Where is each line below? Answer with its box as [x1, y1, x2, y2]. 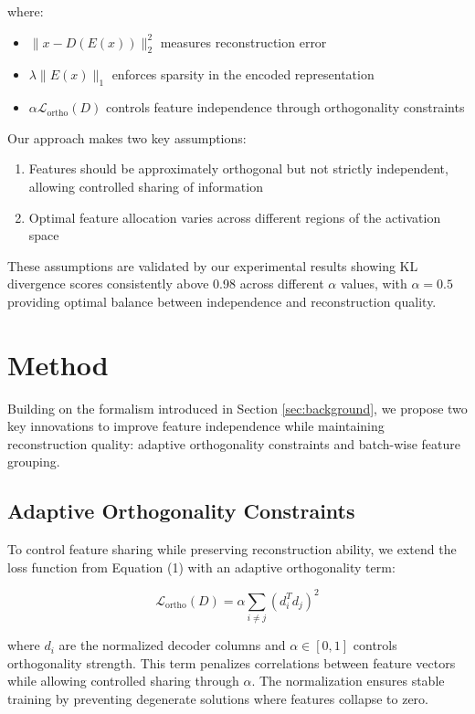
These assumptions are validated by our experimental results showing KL [7, 256, 418, 275]
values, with [340, 274, 407, 293]
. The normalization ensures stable [251, 671, 445, 690]
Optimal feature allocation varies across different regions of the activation [28, 207, 441, 226]
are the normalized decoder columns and [58, 635, 286, 655]
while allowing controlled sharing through [7, 671, 239, 690]
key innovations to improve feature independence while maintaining [7, 416, 385, 436]
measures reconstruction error [160, 32, 327, 51]
